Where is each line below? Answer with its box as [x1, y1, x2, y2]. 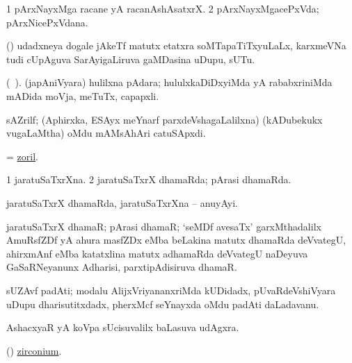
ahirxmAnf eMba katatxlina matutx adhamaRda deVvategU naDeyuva [6, 246, 308, 260]
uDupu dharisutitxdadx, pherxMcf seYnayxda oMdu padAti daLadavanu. [6, 296, 319, 311]
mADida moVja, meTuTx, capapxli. [6, 88, 159, 103]
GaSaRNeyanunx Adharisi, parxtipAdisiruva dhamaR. [6, 260, 237, 274]
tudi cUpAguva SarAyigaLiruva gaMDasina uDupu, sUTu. [6, 51, 255, 66]
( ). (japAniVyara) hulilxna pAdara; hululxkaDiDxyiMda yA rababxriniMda [6, 75, 333, 90]
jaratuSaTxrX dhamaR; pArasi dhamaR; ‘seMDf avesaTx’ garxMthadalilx [6, 219, 321, 233]
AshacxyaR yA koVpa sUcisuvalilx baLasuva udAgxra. [6, 320, 239, 335]
